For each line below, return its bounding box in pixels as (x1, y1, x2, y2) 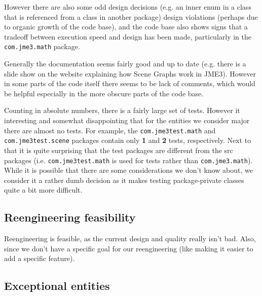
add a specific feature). (4, 253, 75, 264)
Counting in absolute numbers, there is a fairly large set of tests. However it (4, 105, 240, 116)
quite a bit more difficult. (4, 184, 83, 195)
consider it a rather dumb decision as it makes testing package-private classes (4, 174, 244, 185)
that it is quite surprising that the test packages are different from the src (4, 144, 233, 155)
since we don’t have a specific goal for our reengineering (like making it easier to (4, 243, 253, 253)
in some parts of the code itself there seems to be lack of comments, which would (4, 78, 255, 89)
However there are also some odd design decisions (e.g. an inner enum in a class (4, 2, 251, 12)
